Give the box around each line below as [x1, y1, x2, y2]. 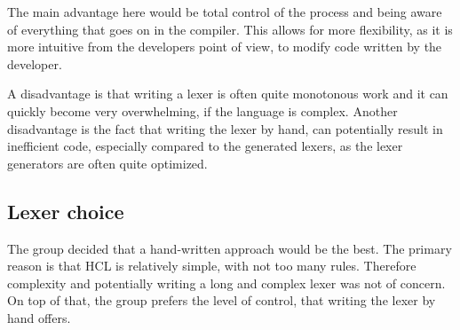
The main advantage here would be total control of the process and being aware [7, 3, 442, 20]
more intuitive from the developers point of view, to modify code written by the [7, 37, 442, 56]
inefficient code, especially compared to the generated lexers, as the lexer [7, 137, 403, 155]
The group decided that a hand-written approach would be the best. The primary [7, 239, 452, 257]
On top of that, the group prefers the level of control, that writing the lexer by [7, 291, 436, 310]
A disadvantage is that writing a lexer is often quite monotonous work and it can [7, 84, 448, 103]
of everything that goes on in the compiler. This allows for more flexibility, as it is [7, 20, 453, 38]
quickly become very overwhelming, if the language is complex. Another [7, 101, 398, 120]
